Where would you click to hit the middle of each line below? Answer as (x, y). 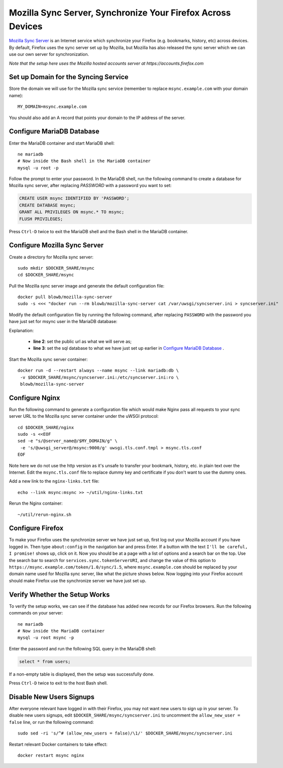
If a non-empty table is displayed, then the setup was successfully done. (82, 674)
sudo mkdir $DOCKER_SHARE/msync (56, 268)
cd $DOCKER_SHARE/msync (46, 275)
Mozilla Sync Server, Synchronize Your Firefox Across (120, 13)
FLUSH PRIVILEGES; (41, 219)
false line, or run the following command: (51, 722)
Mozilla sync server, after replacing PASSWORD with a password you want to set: (90, 186)
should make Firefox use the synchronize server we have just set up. (78, 580)
